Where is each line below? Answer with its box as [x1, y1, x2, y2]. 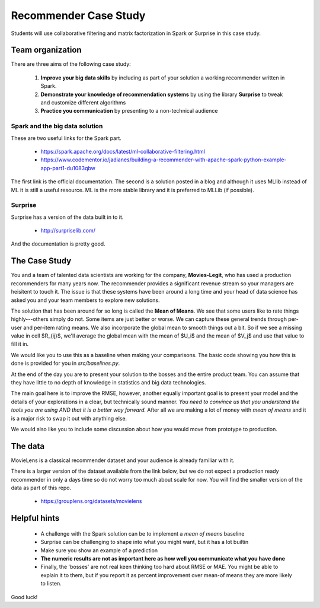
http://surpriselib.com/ [40, 227, 96, 234]
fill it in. [11, 340, 29, 348]
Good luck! [11, 593, 38, 600]
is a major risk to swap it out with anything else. [11, 415, 127, 422]
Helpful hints [11, 513, 60, 523]
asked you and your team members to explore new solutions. [11, 297, 160, 304]
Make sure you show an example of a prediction [40, 546, 158, 554]
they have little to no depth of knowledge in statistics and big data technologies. [11, 379, 207, 386]
